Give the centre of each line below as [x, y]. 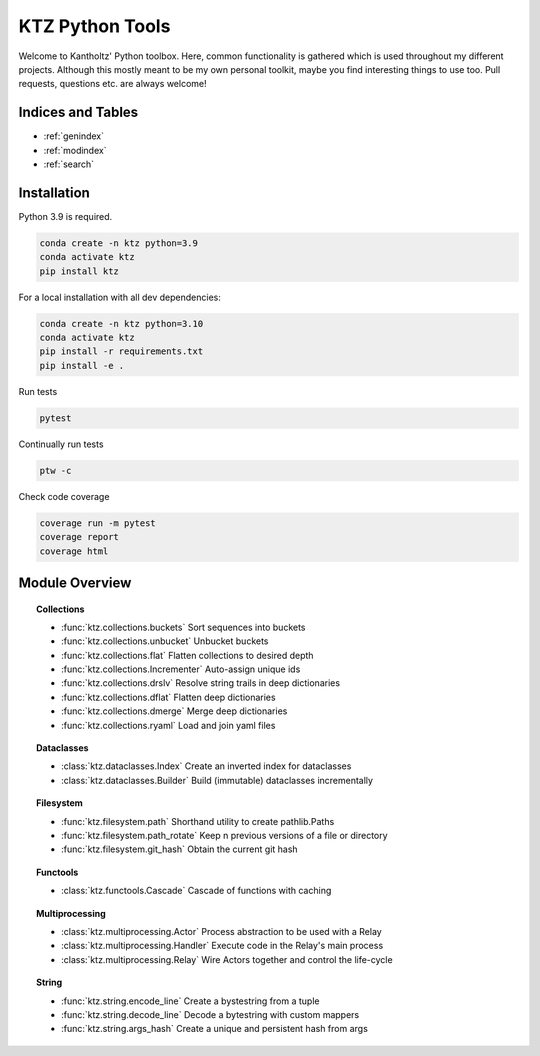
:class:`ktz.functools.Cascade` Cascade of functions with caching [196, 891]
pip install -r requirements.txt [121, 351]
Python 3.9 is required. [65, 216]
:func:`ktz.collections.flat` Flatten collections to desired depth [187, 655]
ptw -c [55, 470]
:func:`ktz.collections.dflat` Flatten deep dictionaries [168, 697]
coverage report [79, 537]
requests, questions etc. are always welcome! [112, 84]
